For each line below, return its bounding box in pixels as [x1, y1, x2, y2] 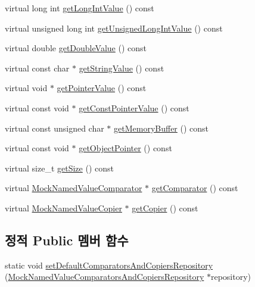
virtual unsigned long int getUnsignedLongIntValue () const [5, 21, 223, 34]
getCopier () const [132, 201, 198, 214]
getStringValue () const [79, 61, 164, 74]
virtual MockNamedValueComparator [5, 182, 142, 194]
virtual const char [5, 61, 70, 74]
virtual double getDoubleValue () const [5, 42, 147, 54]
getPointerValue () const [57, 82, 147, 94]
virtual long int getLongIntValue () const [5, 2, 154, 14]
